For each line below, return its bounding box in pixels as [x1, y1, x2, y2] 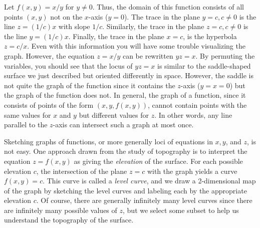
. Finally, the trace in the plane [68, 31, 164, 41]
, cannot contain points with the [148, 99, 247, 110]
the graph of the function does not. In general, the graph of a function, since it [4, 90, 246, 100]
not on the [50, 11, 83, 22]
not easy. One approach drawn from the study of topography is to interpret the [4, 146, 247, 156]
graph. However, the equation [4, 50, 95, 61]
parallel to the [4, 119, 48, 130]
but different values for [79, 109, 149, 120]
